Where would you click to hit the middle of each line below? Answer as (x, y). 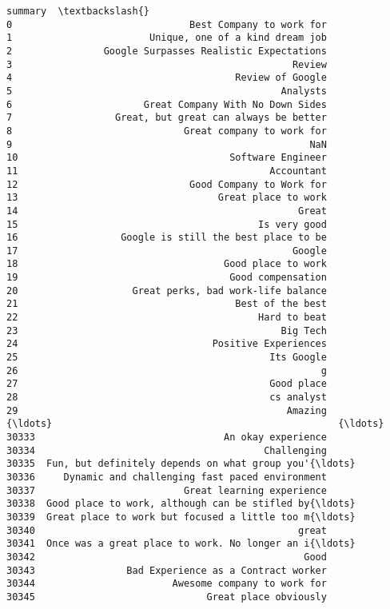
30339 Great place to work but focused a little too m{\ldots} (181, 517)
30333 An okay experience (167, 437)
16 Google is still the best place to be (167, 238)
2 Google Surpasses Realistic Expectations (167, 51)
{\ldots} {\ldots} (195, 424)
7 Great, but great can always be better (167, 118)
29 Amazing (167, 410)
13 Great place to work (167, 198)
